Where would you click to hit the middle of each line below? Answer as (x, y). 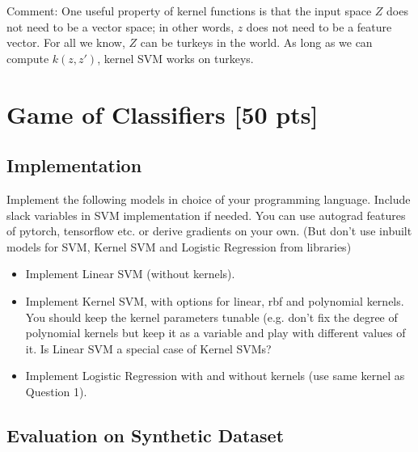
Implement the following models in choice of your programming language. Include (209, 199)
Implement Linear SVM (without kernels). (130, 274)
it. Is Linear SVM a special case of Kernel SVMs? (148, 348)
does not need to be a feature (319, 26)
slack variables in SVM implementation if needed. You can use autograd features (206, 215)
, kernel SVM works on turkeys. (175, 58)
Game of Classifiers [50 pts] (163, 114)
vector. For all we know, (66, 42)
